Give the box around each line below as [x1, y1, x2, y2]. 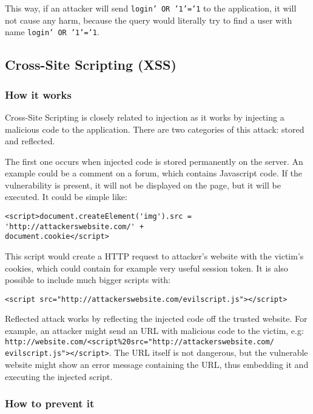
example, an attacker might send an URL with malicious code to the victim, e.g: [5, 324, 304, 337]
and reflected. [5, 135, 55, 147]
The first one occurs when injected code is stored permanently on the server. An [5, 155, 303, 167]
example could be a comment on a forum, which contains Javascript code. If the [5, 167, 302, 179]
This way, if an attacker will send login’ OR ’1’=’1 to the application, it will [5, 2, 297, 14]
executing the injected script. [5, 370, 113, 382]
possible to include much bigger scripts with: [5, 273, 170, 286]
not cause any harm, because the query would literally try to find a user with [5, 13, 292, 26]
